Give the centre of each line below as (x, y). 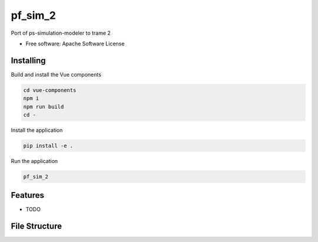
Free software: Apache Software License (75, 44)
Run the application (34, 161)
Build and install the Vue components (56, 74)
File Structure (36, 226)
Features (27, 195)
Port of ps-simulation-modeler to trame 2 (61, 33)
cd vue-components (50, 90)
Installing (29, 60)
